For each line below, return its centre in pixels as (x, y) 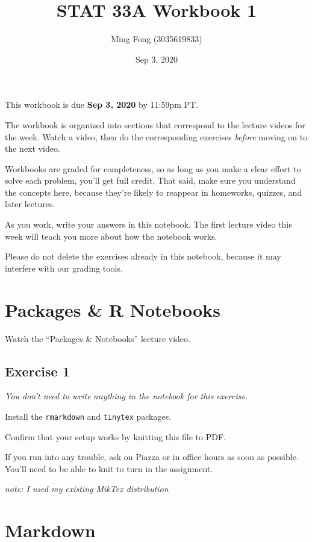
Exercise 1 (37, 371)
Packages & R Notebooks (113, 309)
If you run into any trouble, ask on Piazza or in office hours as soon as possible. (152, 457)
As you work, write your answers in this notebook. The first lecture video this (148, 224)
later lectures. (30, 204)
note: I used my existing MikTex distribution (87, 489)
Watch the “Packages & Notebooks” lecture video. (98, 338)
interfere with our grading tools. (64, 268)
